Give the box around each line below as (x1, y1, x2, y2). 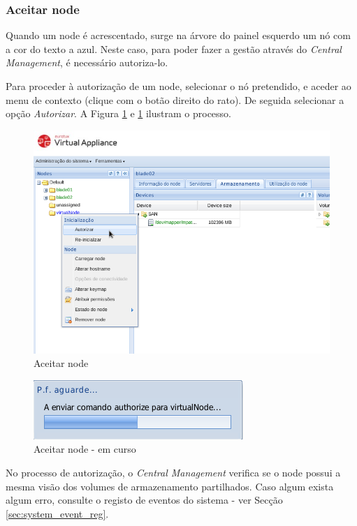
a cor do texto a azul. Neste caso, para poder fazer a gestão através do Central (6, 41, 342, 56)
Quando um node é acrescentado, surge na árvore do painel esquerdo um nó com (6, 28, 351, 43)
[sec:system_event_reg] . (6, 506, 109, 520)
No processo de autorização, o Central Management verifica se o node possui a (6, 465, 341, 479)
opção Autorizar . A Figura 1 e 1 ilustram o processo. (6, 106, 231, 121)
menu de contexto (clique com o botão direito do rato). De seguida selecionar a (6, 92, 344, 107)
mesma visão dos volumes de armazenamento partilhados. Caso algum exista (6, 479, 334, 493)
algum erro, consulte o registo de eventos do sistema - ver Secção (6, 493, 283, 507)
